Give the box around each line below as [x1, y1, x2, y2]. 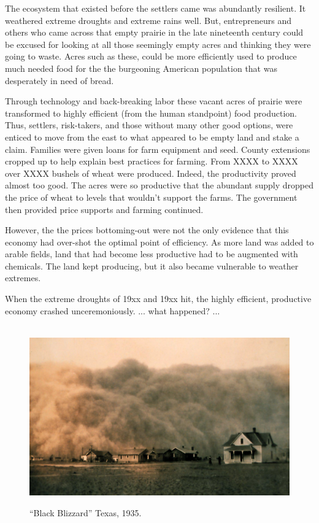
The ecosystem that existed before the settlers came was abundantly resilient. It [5, 2, 306, 14]
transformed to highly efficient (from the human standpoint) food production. [5, 106, 297, 119]
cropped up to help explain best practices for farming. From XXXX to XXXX [5, 155, 298, 168]
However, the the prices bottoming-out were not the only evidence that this [5, 223, 289, 236]
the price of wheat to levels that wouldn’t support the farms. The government [5, 190, 298, 203]
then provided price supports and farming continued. [5, 203, 204, 215]
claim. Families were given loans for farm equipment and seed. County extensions [5, 142, 310, 155]
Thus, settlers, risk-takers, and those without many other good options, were [5, 118, 293, 131]
